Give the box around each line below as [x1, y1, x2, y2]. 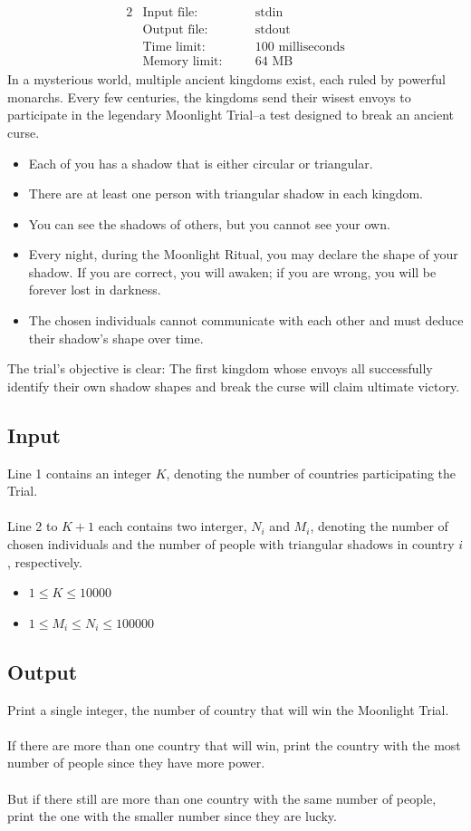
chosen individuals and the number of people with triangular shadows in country [7, 535, 455, 554]
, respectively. [7, 552, 82, 571]
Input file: [142, 6, 198, 20]
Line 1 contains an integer [7, 463, 151, 482]
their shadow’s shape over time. [28, 328, 204, 347]
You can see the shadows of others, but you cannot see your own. [28, 214, 390, 233]
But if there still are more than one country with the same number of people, [7, 788, 437, 807]
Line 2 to [7, 517, 58, 536]
